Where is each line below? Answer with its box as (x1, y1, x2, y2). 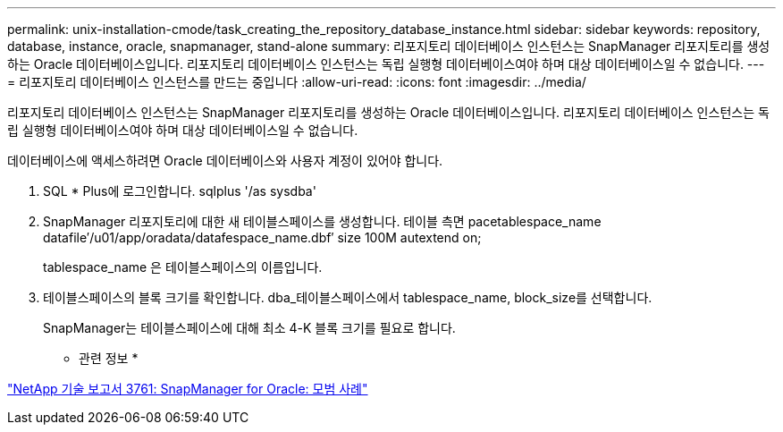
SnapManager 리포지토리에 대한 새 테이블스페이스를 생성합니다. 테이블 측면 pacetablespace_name (43, 214, 602, 229)
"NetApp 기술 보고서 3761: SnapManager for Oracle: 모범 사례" (7, 381, 368, 396)
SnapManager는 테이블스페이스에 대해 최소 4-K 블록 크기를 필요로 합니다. (43, 320, 456, 335)
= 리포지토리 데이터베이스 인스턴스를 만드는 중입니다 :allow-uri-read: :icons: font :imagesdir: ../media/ (7, 74, 586, 89)
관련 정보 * (79, 351, 139, 366)
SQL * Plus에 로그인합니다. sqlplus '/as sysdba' (43, 183, 316, 199)
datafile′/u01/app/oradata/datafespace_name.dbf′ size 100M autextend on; (43, 230, 482, 245)
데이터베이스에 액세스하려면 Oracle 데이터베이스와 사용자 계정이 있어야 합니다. (7, 153, 443, 168)
